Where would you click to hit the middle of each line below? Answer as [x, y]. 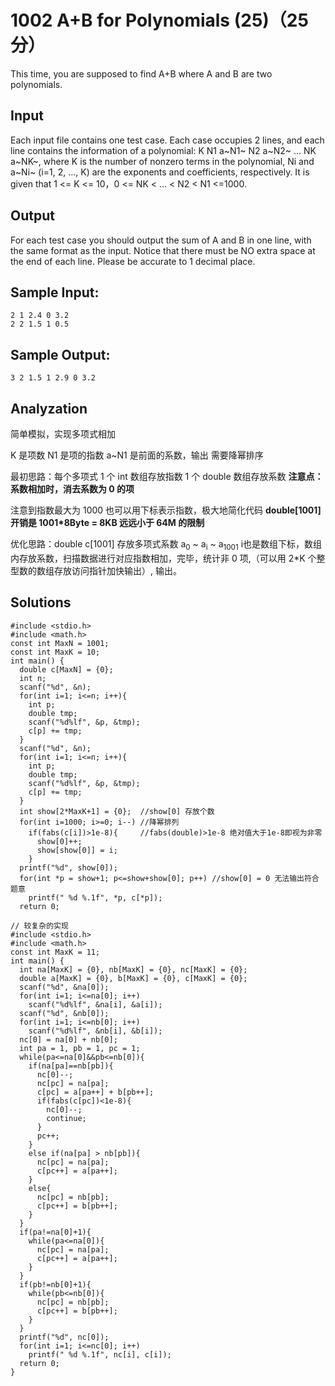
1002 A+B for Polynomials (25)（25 [159, 20]
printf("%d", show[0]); [68, 867]
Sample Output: [60, 354]
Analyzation [49, 408]
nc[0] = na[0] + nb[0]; [68, 1039]
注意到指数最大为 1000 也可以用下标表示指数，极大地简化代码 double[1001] [166, 510]
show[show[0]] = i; [77, 850]
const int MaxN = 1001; [60, 643]
